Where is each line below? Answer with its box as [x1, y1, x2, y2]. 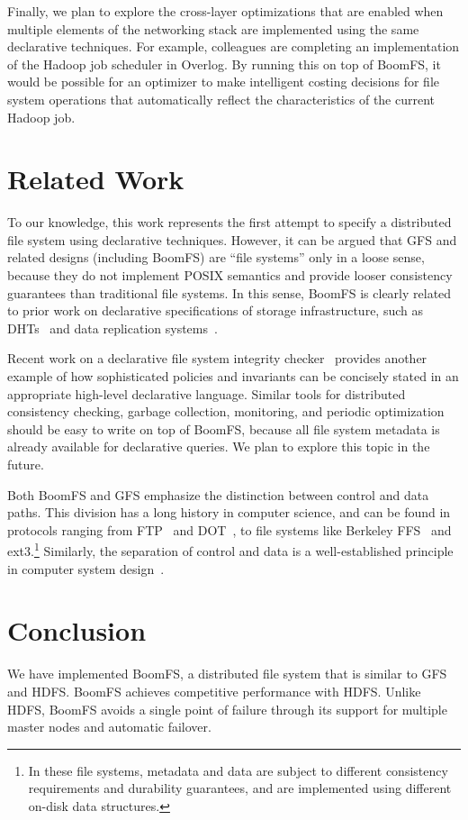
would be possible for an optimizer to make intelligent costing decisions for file [7, 72, 439, 91]
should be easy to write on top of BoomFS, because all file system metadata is [7, 419, 440, 438]
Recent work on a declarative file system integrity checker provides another [7, 349, 427, 368]
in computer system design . [7, 559, 165, 578]
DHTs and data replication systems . [7, 318, 218, 337]
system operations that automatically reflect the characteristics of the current [7, 89, 436, 108]
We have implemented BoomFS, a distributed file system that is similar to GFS [7, 664, 447, 683]
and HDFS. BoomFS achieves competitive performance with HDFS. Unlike [7, 681, 421, 700]
